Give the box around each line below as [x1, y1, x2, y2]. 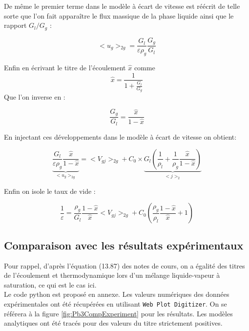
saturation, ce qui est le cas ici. [4, 279, 97, 290]
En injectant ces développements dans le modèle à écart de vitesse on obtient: [4, 131, 237, 142]
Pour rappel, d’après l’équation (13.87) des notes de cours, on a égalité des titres [4, 260, 245, 270]
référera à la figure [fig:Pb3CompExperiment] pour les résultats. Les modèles [4, 308, 233, 318]
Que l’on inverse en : [4, 92, 65, 102]
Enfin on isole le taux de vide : [4, 186, 96, 196]
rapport [4, 20, 27, 30]
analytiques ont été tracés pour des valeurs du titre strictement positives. [4, 318, 223, 328]
